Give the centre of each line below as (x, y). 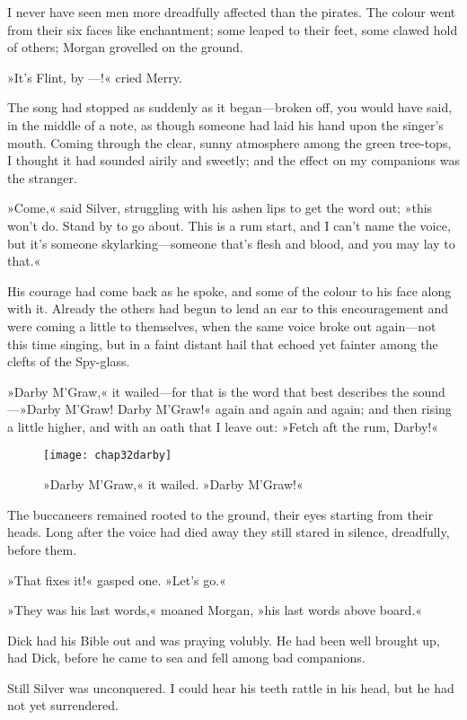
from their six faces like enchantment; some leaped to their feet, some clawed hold (233, 29)
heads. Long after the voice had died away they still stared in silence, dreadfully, (229, 532)
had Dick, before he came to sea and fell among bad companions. (186, 658)
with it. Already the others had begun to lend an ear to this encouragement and (228, 308)
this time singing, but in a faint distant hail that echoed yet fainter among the (223, 343)
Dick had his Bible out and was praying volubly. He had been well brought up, (224, 640)
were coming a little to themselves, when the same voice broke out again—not (222, 325)
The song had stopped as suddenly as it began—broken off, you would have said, (230, 107)
